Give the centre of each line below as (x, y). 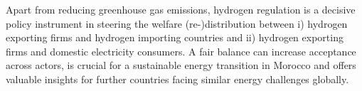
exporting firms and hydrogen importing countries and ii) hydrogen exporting (175, 37)
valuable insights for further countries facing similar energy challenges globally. (177, 79)
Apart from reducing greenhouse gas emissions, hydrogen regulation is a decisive (181, 9)
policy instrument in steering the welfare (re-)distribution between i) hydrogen (177, 23)
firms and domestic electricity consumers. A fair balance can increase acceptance (181, 51)
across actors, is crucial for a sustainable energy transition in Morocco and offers (181, 65)
